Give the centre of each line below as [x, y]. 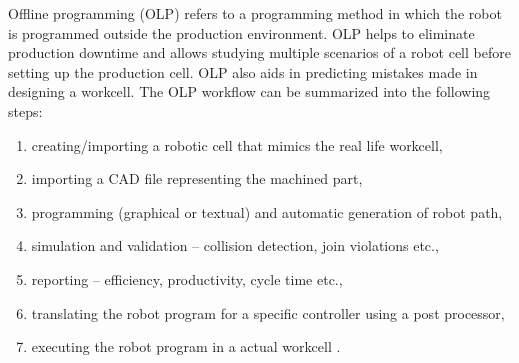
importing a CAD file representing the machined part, [197, 178]
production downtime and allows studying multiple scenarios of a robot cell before [259, 52]
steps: [25, 110]
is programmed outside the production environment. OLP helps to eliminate [241, 32]
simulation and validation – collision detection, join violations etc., [235, 245]
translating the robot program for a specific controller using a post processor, [268, 312]
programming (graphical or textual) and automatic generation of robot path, [267, 211]
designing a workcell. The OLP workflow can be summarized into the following [249, 91]
